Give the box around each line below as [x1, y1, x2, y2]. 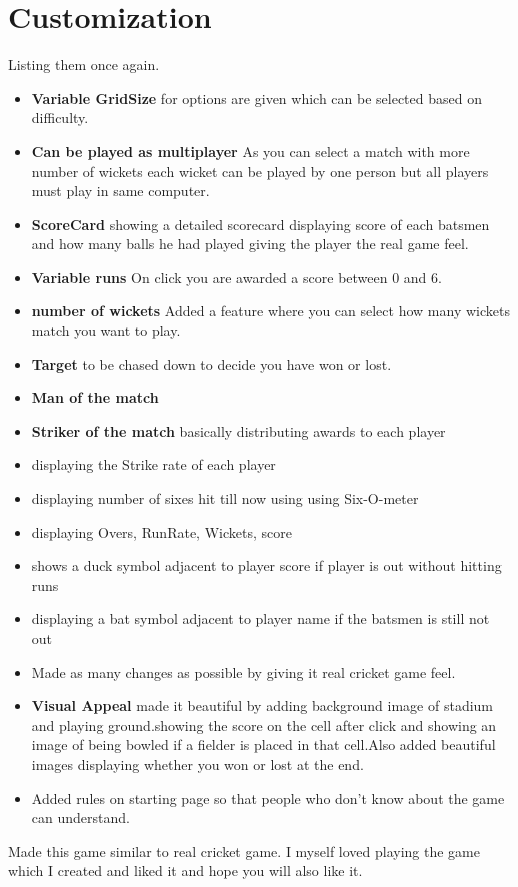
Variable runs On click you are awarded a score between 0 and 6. [31, 266, 442, 287]
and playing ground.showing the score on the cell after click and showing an [31, 714, 497, 735]
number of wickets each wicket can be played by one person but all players [31, 160, 489, 181]
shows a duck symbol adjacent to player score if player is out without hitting [31, 555, 502, 576]
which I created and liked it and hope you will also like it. [8, 860, 363, 881]
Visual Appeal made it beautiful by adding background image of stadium [31, 695, 493, 716]
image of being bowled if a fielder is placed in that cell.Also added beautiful [31, 734, 496, 755]
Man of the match [31, 387, 159, 408]
